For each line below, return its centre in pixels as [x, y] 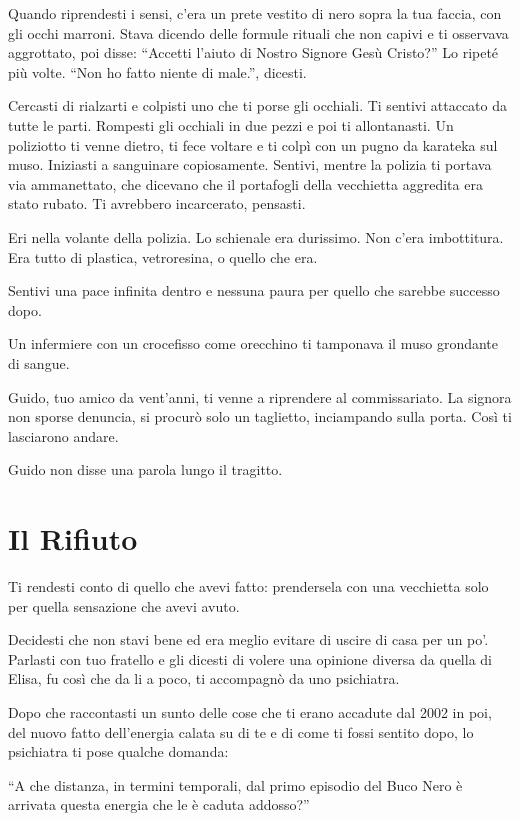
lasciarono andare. [63, 435]
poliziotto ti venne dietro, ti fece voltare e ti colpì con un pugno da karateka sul [253, 144]
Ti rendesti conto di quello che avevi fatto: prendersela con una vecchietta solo [248, 586]
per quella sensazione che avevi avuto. [124, 605]
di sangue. [39, 362]
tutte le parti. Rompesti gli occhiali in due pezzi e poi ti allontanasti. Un [231, 124]
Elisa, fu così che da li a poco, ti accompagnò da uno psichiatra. [204, 678]
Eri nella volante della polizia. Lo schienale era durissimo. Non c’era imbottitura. [256, 236]
